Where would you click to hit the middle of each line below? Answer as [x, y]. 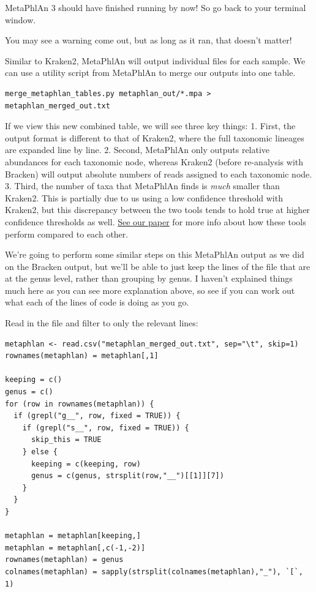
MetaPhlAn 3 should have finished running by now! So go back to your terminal [156, 7]
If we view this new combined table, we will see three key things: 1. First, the [150, 126]
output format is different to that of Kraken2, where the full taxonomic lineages [155, 137]
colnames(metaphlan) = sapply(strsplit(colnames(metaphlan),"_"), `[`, [154, 571]
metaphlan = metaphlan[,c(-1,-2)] [75, 548]
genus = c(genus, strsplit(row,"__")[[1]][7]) [127, 476]
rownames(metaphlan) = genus [64, 560]
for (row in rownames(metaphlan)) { [80, 404]
